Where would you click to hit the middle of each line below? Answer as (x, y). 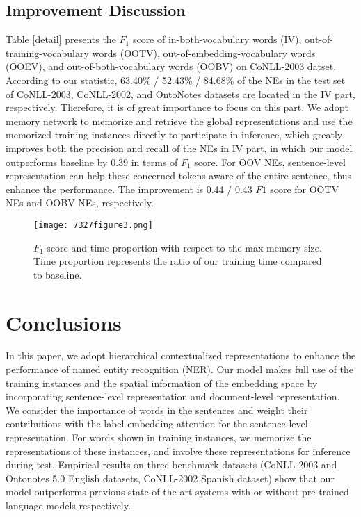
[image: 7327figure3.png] (93, 225)
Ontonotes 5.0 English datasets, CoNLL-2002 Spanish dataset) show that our (170, 478)
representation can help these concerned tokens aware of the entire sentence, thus (179, 175)
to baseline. (58, 274)
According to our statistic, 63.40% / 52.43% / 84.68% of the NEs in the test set (176, 80)
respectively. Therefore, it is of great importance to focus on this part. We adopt (177, 107)
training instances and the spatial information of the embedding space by (162, 383)
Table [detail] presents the (61, 39)
